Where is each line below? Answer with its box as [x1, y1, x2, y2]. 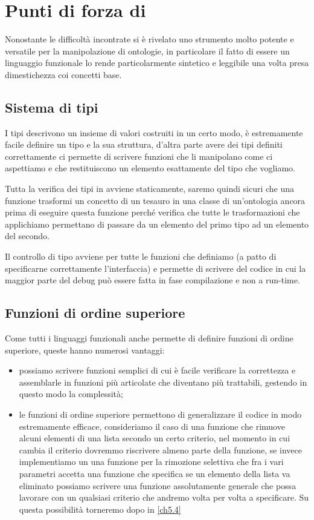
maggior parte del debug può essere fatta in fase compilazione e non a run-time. [5, 274, 300, 286]
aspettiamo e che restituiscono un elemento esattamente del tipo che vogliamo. [5, 162, 295, 174]
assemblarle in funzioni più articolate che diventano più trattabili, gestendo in [19, 375, 307, 388]
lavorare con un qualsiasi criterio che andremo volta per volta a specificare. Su [19, 491, 309, 504]
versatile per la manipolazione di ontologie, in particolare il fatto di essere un [5, 44, 290, 57]
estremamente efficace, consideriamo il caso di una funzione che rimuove [19, 420, 285, 432]
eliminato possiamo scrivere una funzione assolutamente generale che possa [19, 479, 296, 492]
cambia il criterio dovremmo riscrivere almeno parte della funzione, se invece [19, 443, 303, 456]
